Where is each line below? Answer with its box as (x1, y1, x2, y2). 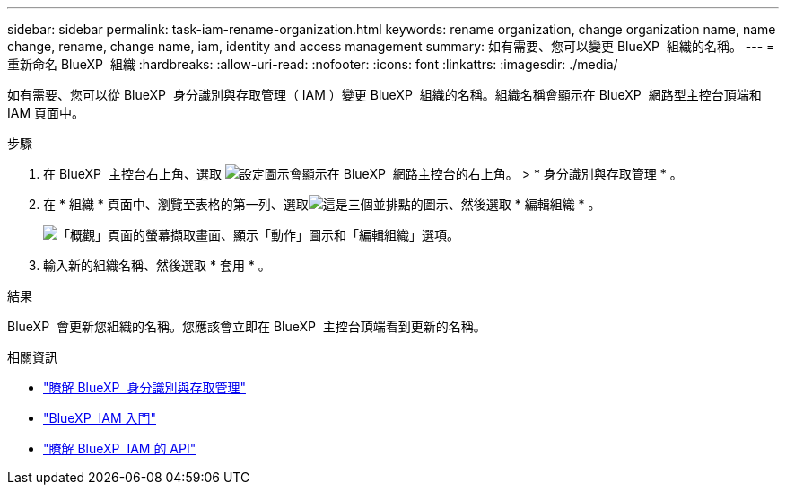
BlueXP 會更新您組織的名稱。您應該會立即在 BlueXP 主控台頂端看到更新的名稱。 (7, 319, 486, 334)
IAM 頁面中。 (7, 105, 85, 120)
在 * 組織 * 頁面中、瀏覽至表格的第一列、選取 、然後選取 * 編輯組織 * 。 (43, 197, 601, 212)
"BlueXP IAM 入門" (43, 410, 157, 426)
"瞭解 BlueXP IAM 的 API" (43, 441, 196, 456)
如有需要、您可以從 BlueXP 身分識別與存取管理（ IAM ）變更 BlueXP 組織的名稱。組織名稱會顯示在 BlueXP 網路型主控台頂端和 (7, 87, 762, 102)
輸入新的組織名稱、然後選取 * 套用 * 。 (43, 258, 271, 273)
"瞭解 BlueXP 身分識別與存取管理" (43, 380, 246, 395)
